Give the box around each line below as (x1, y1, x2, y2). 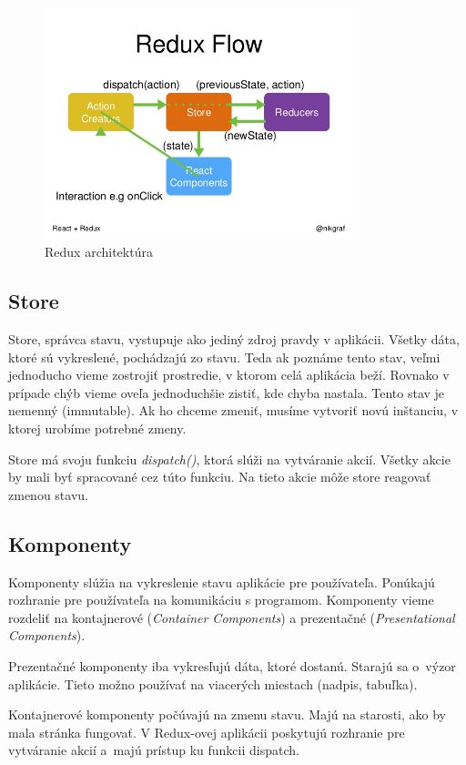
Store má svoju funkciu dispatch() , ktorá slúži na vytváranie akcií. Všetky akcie (8, 449, 451, 468)
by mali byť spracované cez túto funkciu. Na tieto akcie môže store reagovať (8, 467, 431, 486)
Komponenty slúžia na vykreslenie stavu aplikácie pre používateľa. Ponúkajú (8, 572, 435, 591)
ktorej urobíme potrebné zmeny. (8, 419, 187, 438)
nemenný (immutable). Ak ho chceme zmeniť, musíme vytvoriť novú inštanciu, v (8, 401, 459, 420)
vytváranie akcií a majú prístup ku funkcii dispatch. (8, 740, 299, 760)
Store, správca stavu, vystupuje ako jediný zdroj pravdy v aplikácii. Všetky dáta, (8, 330, 460, 349)
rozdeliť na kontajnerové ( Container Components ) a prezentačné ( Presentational (8, 607, 455, 627)
